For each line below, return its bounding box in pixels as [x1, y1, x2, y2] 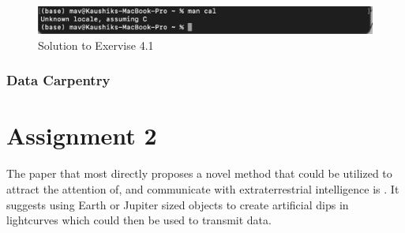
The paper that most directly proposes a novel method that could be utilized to [6, 165, 392, 182]
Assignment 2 [6, 119, 157, 152]
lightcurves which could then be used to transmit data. [6, 212, 272, 228]
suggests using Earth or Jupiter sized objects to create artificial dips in [6, 196, 349, 212]
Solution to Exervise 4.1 [38, 36, 154, 53]
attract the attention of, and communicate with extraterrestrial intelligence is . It [6, 180, 399, 197]
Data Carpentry [6, 70, 111, 90]
